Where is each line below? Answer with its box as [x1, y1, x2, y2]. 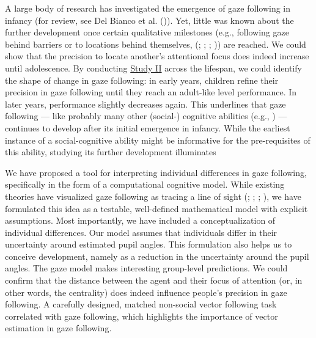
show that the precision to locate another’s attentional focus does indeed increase [5, 50, 309, 62]
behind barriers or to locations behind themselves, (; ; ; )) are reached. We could [5, 37, 306, 50]
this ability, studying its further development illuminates [5, 145, 216, 158]
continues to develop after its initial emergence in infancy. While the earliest [5, 121, 290, 134]
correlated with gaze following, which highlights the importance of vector [5, 309, 278, 322]
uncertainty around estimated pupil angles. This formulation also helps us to [5, 238, 292, 251]
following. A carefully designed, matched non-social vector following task [5, 298, 277, 310]
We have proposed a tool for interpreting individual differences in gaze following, [5, 166, 307, 178]
